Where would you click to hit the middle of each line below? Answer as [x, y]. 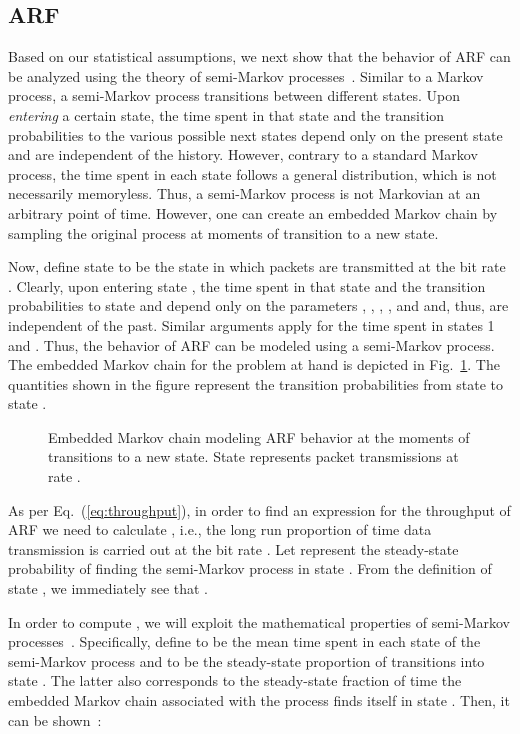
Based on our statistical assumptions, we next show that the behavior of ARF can [259, 56]
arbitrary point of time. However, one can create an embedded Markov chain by [253, 212]
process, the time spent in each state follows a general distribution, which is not [252, 173]
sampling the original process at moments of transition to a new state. [223, 232]
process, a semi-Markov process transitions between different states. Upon [234, 95]
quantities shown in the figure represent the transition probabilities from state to [255, 383]
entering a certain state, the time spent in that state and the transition [226, 114]
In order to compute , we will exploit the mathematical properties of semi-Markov [259, 621]
